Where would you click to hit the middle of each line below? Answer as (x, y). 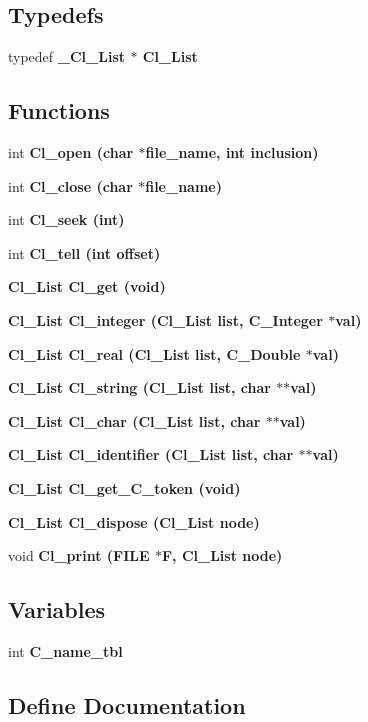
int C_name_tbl (65, 650)
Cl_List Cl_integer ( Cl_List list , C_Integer (165, 319)
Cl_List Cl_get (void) (87, 286)
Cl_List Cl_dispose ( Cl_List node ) (134, 521)
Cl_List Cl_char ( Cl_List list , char (134, 420)
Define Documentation (127, 704)
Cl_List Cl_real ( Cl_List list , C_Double (154, 353)
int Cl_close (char (70, 185)
